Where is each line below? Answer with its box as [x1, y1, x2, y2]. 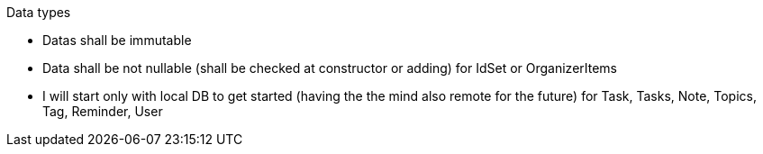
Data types [6, 5, 71, 20]
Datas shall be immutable [42, 32, 192, 48]
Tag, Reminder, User [42, 104, 163, 119]
